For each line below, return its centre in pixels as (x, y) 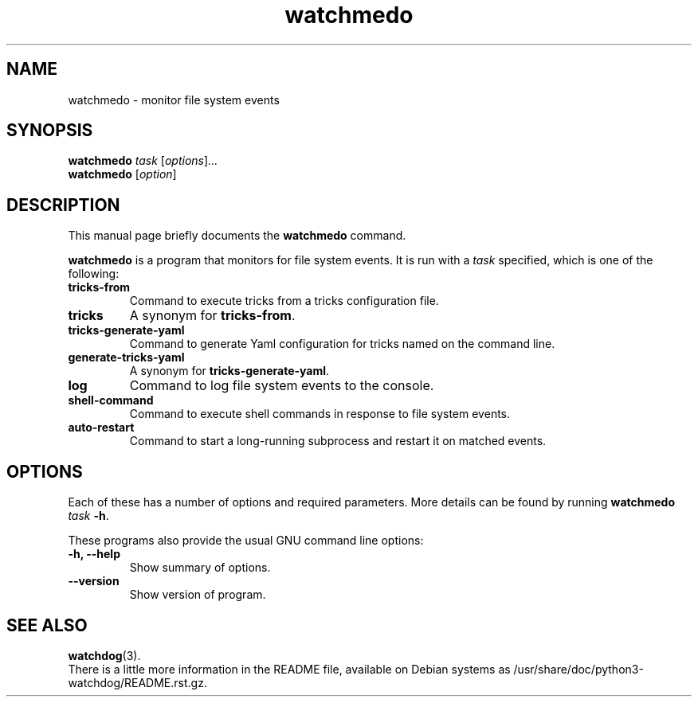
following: (94, 274)
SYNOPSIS (50, 131)
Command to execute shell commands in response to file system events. (320, 414)
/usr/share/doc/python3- (578, 669)
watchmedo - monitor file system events (174, 100)
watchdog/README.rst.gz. (137, 682)
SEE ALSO (47, 625)
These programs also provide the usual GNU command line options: (246, 541)
